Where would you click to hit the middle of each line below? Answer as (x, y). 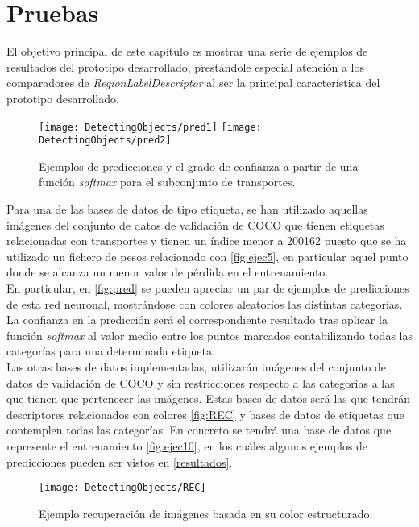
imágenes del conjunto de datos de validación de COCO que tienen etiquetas (195, 224)
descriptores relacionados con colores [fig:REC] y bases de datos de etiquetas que (205, 414)
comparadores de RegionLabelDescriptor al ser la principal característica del (193, 83)
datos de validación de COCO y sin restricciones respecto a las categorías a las (201, 382)
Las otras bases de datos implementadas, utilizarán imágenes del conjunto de (196, 366)
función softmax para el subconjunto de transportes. (167, 182)
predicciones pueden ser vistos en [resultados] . (120, 461)
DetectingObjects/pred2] (105, 141)
